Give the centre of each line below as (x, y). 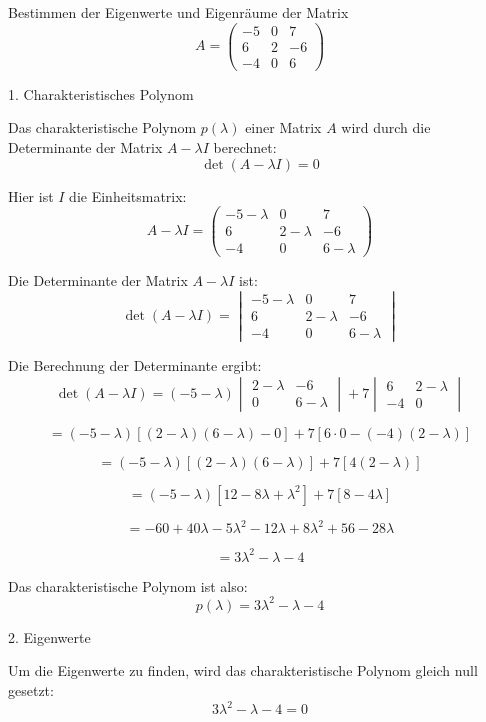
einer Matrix (283, 127)
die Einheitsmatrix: (128, 195)
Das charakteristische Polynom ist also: (128, 585)
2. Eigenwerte (49, 636)
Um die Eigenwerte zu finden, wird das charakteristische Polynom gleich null (243, 670)
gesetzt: (31, 690)
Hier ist (31, 195)
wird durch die (386, 127)
